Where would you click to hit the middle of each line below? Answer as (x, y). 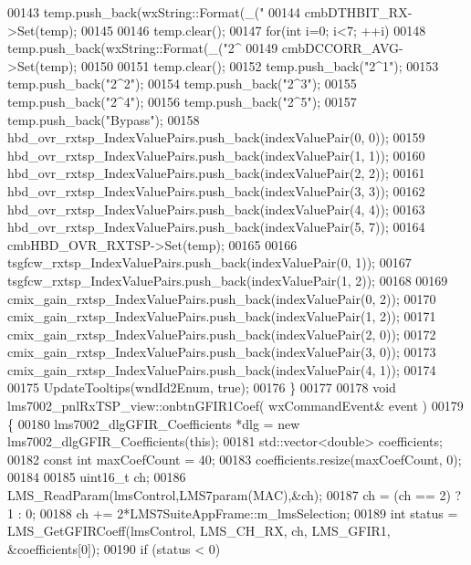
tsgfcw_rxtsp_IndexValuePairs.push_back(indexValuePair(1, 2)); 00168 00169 (228, 280)
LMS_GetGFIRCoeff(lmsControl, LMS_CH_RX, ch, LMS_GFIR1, (199, 531)
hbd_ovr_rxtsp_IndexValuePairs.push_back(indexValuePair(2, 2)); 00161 (216, 173)
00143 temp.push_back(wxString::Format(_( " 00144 (154, 12)
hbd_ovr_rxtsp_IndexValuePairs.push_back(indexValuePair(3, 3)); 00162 (216, 190)
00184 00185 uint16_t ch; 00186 (97, 477)
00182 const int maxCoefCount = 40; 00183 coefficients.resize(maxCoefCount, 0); (235, 459)
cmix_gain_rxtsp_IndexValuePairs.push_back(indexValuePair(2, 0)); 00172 (222, 334)
